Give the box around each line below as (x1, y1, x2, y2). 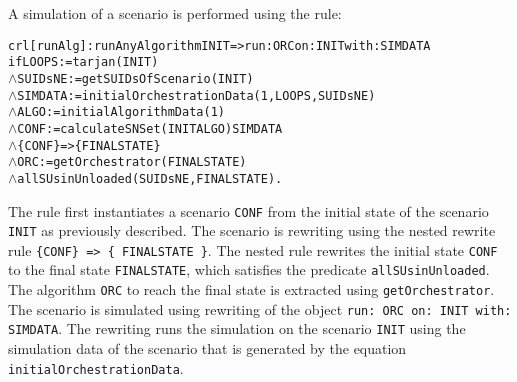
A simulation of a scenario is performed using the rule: (8, 3, 342, 23)
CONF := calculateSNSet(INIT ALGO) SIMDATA (17, 121, 283, 136)
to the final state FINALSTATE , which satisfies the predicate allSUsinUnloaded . (8, 259, 490, 280)
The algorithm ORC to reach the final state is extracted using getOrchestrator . (8, 279, 495, 300)
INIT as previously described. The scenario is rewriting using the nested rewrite (8, 220, 496, 241)
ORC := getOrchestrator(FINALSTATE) (17, 155, 247, 170)
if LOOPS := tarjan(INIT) (8, 55, 159, 70)
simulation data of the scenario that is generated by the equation (8, 338, 407, 359)
